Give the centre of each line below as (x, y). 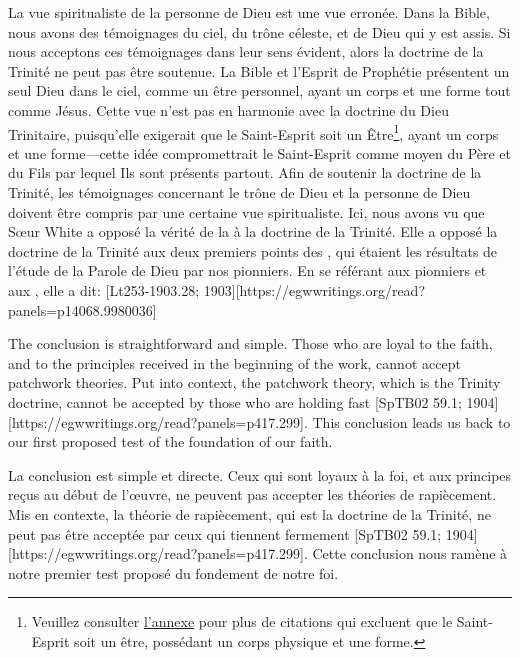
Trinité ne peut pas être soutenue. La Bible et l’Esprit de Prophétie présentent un (259, 70)
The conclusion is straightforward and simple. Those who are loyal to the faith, (250, 343)
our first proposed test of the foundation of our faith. (170, 441)
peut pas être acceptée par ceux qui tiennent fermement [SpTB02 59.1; (225, 533)
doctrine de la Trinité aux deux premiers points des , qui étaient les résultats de (253, 250)
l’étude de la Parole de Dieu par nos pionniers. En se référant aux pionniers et (247, 270)
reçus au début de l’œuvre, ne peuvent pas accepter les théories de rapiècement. (252, 494)
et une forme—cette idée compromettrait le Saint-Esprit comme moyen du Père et (260, 152)
